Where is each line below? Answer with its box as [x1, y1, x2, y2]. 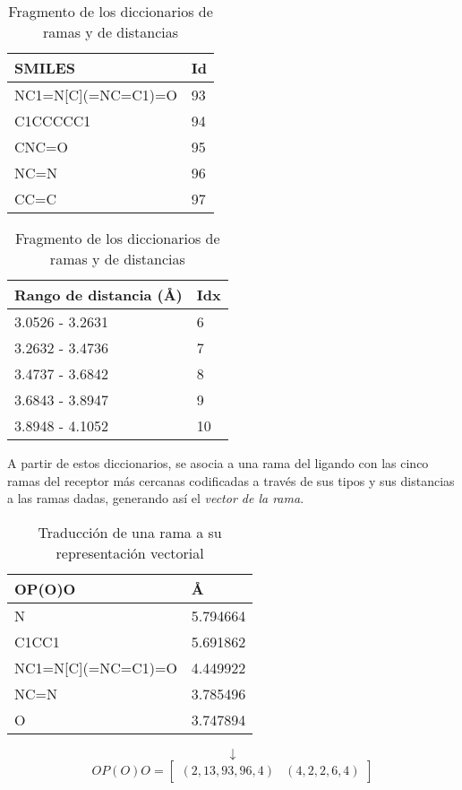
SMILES [14, 57, 76, 78]
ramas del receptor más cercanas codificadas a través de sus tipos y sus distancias [7, 471, 455, 490]
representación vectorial [56, 542, 204, 563]
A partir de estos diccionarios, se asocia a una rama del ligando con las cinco [7, 454, 429, 472]
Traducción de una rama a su [38, 521, 222, 543]
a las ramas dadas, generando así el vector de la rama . [7, 489, 304, 508]
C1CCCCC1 [14, 110, 91, 131]
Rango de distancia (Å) [14, 284, 183, 305]
